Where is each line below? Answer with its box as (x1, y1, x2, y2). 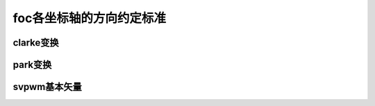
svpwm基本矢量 (12, 81, 83, 93)
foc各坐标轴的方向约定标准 (12, 10, 167, 26)
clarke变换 (12, 37, 59, 48)
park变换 (12, 59, 52, 71)
